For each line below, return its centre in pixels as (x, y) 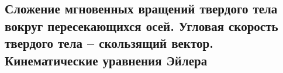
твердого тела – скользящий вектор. (109, 43)
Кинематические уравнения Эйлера (106, 60)
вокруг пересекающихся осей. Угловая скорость (141, 25)
